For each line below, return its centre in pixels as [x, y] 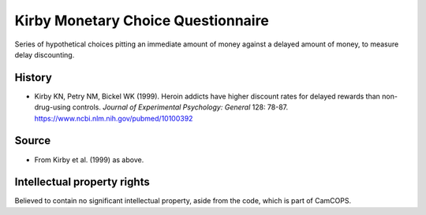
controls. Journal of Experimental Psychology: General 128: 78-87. [180, 107]
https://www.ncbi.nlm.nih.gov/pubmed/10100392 [114, 118]
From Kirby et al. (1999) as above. [89, 159]
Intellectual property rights [82, 182]
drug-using [52, 107]
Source [33, 141]
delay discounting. [45, 54]
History [34, 78]
